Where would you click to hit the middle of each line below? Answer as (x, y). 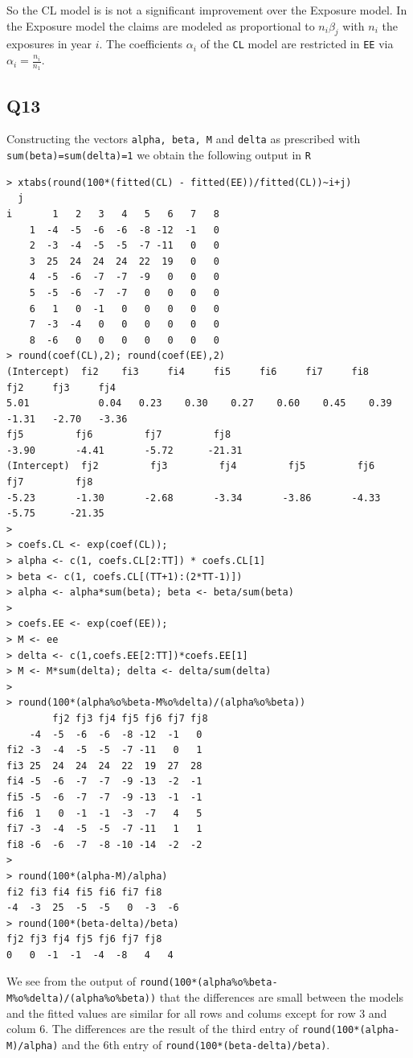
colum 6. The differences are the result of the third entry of (153, 1029)
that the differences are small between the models (281, 997)
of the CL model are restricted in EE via (297, 44)
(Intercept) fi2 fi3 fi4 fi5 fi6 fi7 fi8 (188, 371)
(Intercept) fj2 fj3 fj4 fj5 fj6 (191, 466)
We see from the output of (72, 981)
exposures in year (49, 44)
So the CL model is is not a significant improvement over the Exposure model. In (207, 10)
